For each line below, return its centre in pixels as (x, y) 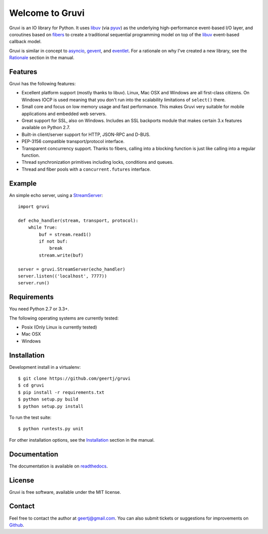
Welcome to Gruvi (47, 13)
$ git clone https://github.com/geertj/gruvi (74, 379)
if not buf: (53, 241)
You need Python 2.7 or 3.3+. (39, 309)
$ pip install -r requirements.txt (61, 392)
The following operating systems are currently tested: (64, 318)
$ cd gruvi (31, 385)
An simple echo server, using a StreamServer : (56, 195)
